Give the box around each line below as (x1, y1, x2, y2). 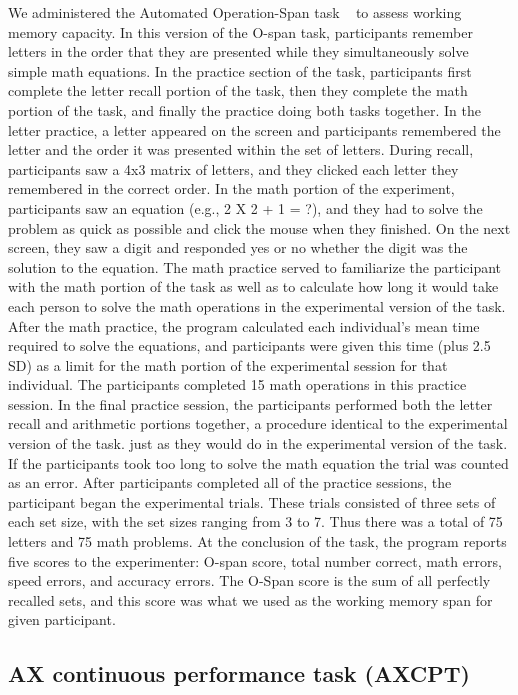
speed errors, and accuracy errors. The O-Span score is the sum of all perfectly (8, 570, 491, 591)
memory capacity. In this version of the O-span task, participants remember (8, 21, 473, 42)
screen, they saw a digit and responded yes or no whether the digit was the (8, 237, 468, 258)
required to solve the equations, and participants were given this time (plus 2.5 (8, 335, 491, 356)
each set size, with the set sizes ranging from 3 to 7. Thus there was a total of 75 (8, 511, 503, 532)
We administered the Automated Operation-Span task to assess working (8, 2, 462, 22)
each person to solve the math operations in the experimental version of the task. (8, 295, 506, 316)
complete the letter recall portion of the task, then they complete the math (8, 80, 468, 101)
